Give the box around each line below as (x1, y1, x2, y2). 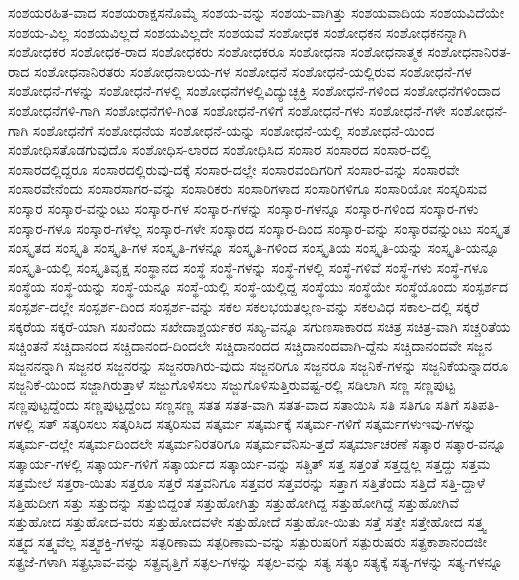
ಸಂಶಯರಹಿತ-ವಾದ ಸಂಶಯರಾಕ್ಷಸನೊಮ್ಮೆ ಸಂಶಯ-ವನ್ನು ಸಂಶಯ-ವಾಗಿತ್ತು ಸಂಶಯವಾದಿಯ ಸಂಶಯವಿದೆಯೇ (8, 2, 505, 22)
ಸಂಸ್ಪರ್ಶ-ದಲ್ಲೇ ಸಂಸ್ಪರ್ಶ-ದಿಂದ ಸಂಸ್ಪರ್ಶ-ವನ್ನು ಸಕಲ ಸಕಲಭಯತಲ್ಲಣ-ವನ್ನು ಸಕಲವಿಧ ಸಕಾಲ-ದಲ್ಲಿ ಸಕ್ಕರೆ (8, 295, 480, 316)
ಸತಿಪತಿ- (463, 393, 500, 414)
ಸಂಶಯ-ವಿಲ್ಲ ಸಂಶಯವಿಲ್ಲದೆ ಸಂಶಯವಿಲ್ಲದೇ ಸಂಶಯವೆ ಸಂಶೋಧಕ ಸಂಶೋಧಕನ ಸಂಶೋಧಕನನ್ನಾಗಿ (8, 21, 467, 42)
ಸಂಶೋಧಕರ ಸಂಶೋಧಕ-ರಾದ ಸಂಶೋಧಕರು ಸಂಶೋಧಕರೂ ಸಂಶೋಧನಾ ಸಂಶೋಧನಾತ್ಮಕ (8, 41, 423, 62)
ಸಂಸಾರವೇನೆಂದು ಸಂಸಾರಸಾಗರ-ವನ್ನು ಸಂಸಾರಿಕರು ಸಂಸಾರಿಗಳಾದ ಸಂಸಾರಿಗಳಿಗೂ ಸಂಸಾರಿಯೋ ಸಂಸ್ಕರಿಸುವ (8, 178, 488, 199)
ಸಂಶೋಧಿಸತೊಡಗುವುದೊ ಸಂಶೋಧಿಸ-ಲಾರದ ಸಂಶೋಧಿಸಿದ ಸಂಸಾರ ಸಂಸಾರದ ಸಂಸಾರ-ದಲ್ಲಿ (8, 139, 431, 160)
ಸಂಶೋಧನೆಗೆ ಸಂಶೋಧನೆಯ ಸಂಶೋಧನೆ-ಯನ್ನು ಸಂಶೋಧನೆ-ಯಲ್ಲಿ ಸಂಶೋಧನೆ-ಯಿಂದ (32, 119, 435, 140)
